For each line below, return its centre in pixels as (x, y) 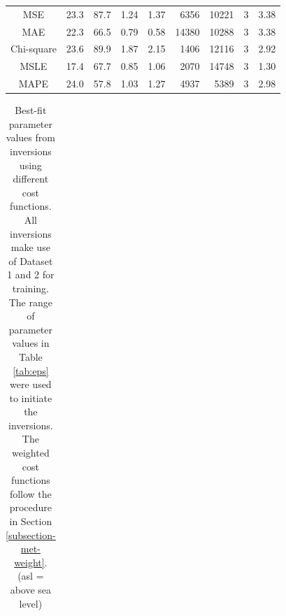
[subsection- (31, 535)
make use (30, 247)
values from (30, 137)
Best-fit (31, 110)
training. (30, 288)
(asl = (31, 576)
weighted (31, 453)
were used (31, 384)
